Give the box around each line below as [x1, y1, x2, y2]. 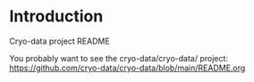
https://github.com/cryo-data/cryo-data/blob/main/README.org [9, 62, 246, 73]
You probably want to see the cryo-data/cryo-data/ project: [9, 53, 228, 63]
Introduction [9, 6, 104, 27]
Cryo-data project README [9, 36, 110, 46]
